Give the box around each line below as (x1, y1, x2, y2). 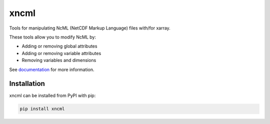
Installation (9, 79, 45, 88)
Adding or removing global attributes (21, 43, 97, 49)
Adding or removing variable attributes (21, 50, 101, 56)
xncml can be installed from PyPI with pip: (9, 92, 96, 98)
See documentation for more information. (9, 66, 94, 72)
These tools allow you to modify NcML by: (9, 34, 96, 40)
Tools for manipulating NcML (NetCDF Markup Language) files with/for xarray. (9, 25, 171, 31)
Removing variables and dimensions (21, 57, 96, 63)
